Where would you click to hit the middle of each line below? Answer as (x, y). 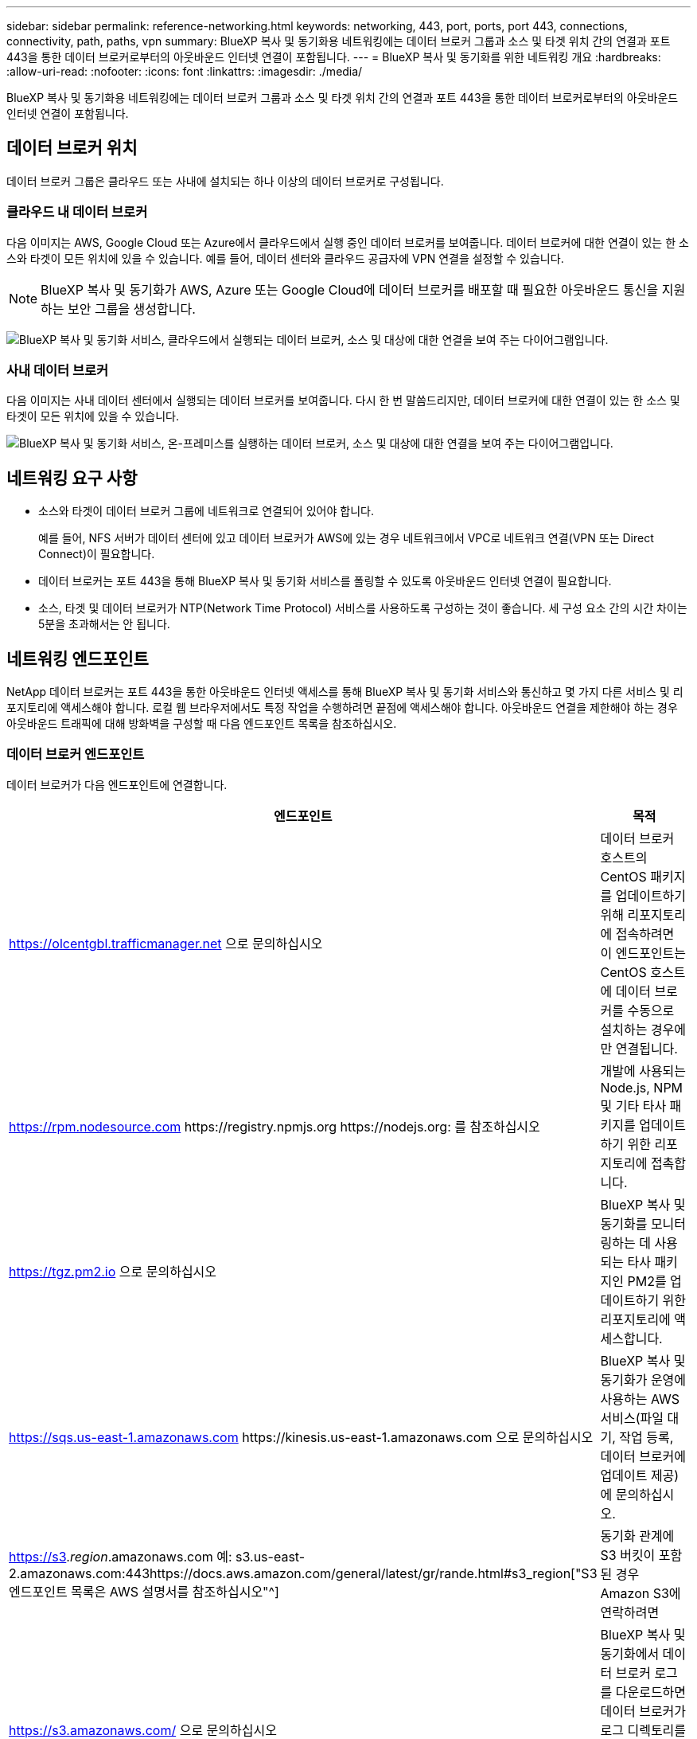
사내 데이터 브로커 (58, 370)
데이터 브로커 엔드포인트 (76, 754)
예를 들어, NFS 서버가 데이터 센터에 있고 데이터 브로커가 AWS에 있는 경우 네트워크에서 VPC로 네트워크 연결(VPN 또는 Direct (346, 538)
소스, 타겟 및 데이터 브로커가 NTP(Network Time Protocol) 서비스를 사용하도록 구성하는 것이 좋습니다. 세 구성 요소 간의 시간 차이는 (363, 608)
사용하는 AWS (640, 1399)
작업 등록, (646, 1437)
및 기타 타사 (633, 1106)
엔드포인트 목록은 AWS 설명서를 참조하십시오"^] (144, 1591)
